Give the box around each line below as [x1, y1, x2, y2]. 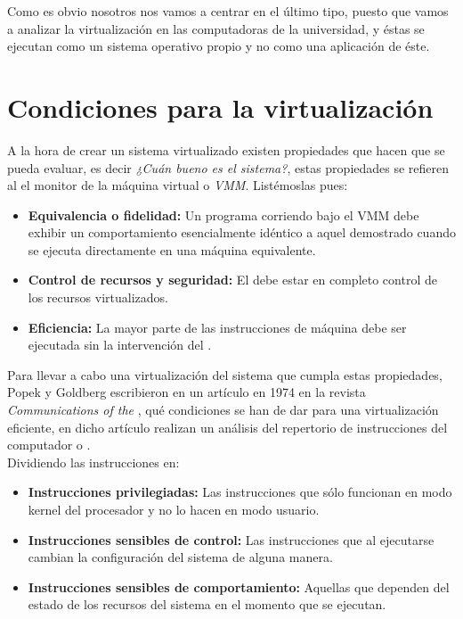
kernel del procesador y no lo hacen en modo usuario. [28, 500, 320, 518]
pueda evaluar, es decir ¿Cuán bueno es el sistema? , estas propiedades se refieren [7, 158, 450, 177]
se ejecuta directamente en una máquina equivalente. [28, 240, 316, 259]
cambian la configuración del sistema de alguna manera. [28, 548, 333, 566]
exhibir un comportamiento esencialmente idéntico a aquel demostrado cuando [28, 223, 456, 242]
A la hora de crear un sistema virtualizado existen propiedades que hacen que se [7, 140, 445, 159]
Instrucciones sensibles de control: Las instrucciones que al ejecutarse [28, 530, 435, 549]
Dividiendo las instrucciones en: [7, 452, 180, 471]
